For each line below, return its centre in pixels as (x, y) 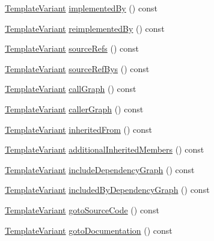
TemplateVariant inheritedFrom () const (79, 129)
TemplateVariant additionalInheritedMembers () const (105, 149)
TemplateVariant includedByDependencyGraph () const (107, 190)
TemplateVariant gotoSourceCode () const (82, 209)
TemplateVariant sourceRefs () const (72, 48)
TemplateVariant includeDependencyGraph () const (100, 169)
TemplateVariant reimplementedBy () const (85, 28)
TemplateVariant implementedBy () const (81, 8)
